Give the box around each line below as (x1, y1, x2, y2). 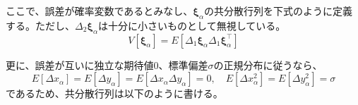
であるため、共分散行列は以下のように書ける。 (6, 86, 223, 101)
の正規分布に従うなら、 (213, 57, 323, 72)
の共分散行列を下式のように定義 (204, 4, 352, 18)
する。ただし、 (6, 18, 75, 32)
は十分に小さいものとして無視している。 (98, 18, 286, 32)
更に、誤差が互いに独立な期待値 (6, 57, 154, 72)
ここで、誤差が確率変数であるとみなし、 (6, 4, 193, 18)
